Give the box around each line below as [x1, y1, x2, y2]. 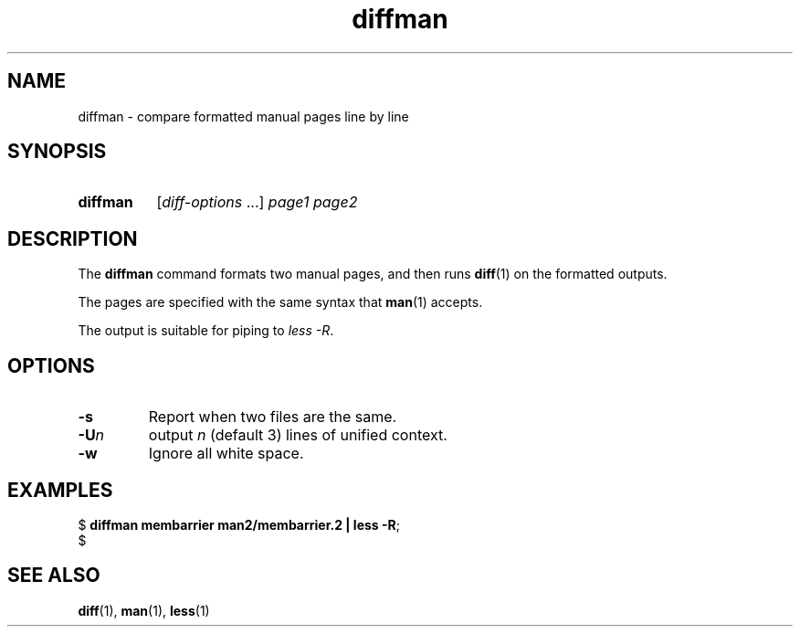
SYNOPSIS [7, 140, 107, 164]
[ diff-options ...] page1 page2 [156, 193, 358, 212]
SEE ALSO [7, 564, 100, 587]
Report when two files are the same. [148, 407, 397, 427]
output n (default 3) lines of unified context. [148, 426, 447, 445]
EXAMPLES [7, 478, 113, 502]
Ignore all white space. [148, 444, 304, 463]
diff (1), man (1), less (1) [78, 602, 210, 618]
